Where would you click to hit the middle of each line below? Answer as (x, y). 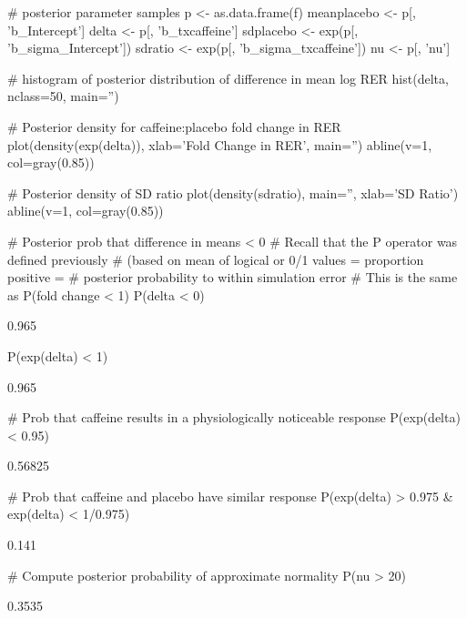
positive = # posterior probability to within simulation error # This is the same (233, 277)
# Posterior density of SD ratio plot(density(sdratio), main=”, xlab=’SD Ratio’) (233, 192)
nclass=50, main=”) (63, 96)
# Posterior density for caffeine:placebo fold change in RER (174, 126)
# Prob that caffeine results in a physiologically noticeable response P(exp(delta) (234, 417)
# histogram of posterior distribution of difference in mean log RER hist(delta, (228, 78)
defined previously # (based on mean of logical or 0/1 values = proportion (216, 259)
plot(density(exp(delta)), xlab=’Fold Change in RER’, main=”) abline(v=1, (220, 144)
